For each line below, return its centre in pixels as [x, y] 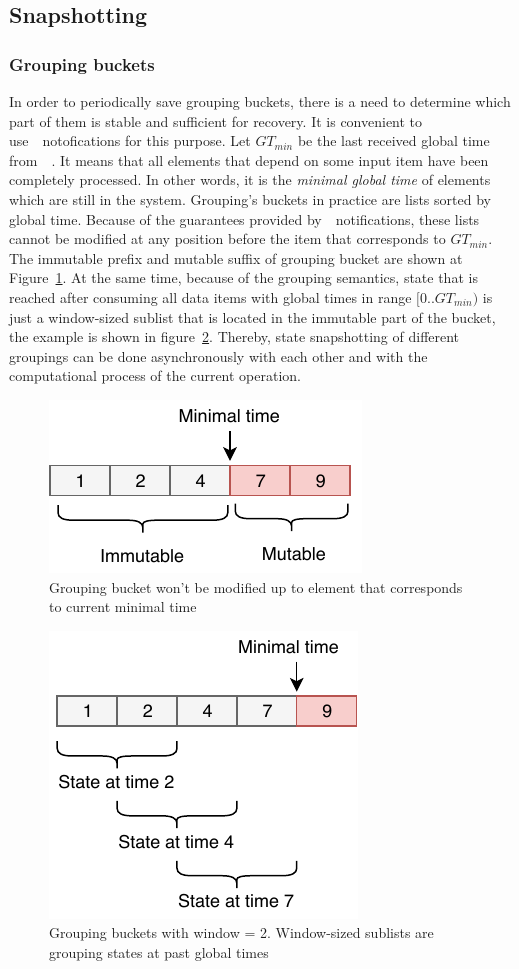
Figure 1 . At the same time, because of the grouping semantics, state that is [243, 277]
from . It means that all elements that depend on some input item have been [249, 159]
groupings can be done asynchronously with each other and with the [218, 355]
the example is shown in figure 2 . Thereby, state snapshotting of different [234, 336]
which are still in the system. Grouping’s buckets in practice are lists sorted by [250, 198]
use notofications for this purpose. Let [130, 140]
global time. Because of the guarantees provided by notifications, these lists [244, 218]
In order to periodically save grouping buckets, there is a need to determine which [260, 101]
